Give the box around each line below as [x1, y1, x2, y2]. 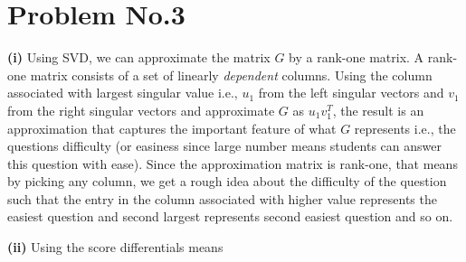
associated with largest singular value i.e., [7, 83, 238, 102]
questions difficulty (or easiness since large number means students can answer [7, 136, 442, 155]
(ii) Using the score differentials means [7, 238, 223, 257]
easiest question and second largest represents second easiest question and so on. [7, 207, 453, 226]
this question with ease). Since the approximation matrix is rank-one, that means [7, 154, 458, 173]
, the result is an [332, 100, 424, 119]
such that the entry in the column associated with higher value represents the [7, 189, 437, 208]
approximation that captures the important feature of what [7, 118, 337, 137]
